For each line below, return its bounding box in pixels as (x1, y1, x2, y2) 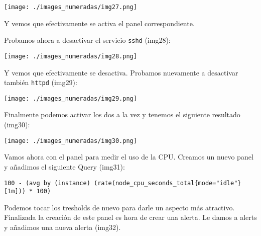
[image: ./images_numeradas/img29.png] (4, 95, 137, 102)
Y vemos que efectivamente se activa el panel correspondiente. (4, 18, 195, 28)
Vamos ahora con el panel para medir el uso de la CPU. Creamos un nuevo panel (4, 151, 253, 162)
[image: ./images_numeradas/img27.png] (4, 4, 137, 11)
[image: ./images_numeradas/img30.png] (4, 137, 137, 144)
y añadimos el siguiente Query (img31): (4, 161, 125, 172)
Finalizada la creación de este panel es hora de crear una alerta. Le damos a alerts (4, 212, 257, 222)
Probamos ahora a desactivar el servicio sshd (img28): (4, 35, 171, 45)
